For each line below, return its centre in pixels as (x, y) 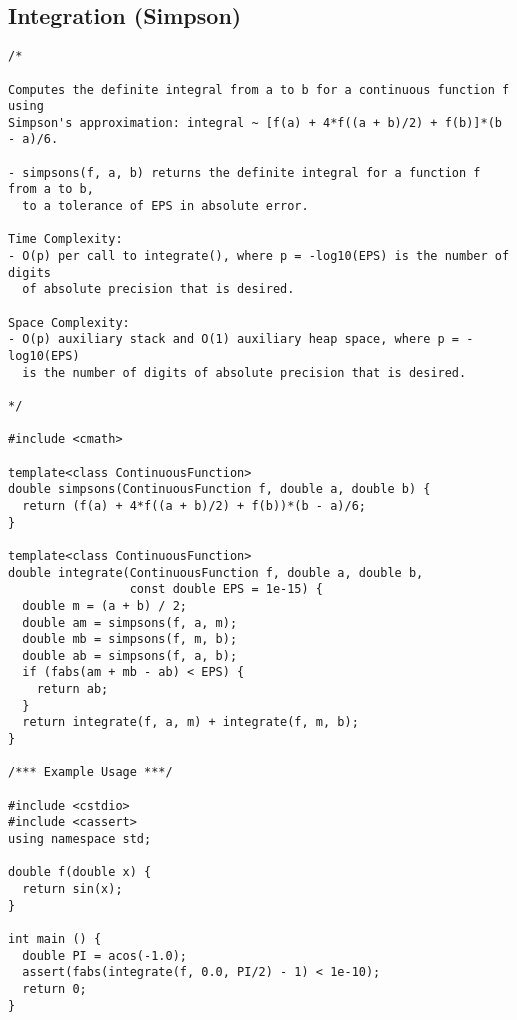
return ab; (72, 689)
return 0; (54, 988)
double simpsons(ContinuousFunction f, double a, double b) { (219, 489)
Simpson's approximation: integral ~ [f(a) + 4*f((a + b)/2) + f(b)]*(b (255, 122)
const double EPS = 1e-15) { (226, 589)
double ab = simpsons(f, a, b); (130, 655)
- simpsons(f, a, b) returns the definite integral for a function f (244, 172)
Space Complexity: (69, 322)
